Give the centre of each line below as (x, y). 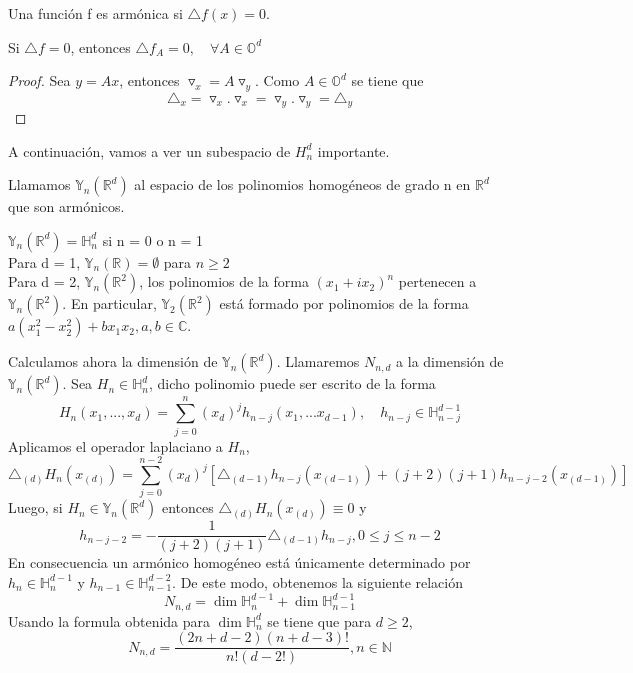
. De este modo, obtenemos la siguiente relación (318, 581)
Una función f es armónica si (95, 13)
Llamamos (39, 184)
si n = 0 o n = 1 (153, 239)
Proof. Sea (39, 80)
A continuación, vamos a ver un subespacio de (149, 150)
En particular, (113, 303)
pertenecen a (437, 281)
